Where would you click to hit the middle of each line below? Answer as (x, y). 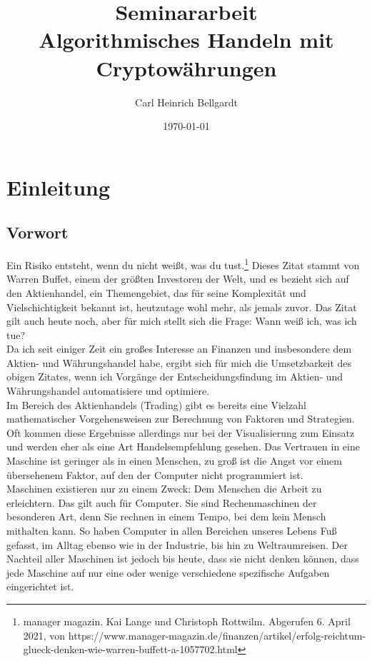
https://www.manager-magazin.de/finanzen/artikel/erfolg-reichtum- (217, 635)
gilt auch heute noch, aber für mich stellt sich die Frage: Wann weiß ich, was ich (182, 321)
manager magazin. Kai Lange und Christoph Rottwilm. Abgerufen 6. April (187, 621)
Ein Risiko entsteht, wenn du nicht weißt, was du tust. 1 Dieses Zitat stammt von (183, 264)
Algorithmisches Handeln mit (186, 40)
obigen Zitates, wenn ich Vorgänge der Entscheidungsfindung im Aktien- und (175, 377)
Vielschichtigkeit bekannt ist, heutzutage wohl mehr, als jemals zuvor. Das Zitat (182, 307)
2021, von (44, 635)
